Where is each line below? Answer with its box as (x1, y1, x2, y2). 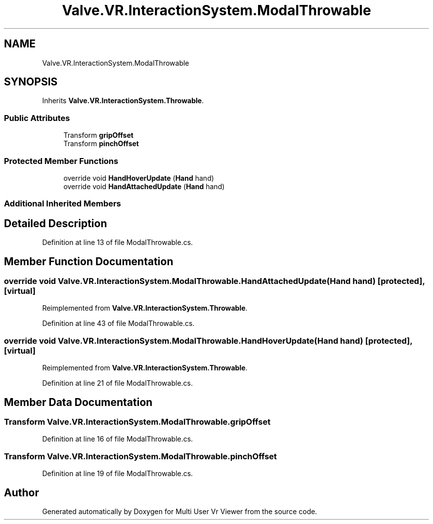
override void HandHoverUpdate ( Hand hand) (63, 173, 214, 182)
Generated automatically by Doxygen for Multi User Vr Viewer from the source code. (42, 507, 317, 516)
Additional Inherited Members (4, 199, 121, 209)
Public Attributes (4, 113, 70, 123)
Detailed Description (4, 217, 107, 230)
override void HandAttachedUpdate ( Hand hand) (63, 182, 225, 191)
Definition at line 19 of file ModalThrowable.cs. (42, 469, 193, 478)
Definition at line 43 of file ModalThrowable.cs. (42, 319, 195, 328)
